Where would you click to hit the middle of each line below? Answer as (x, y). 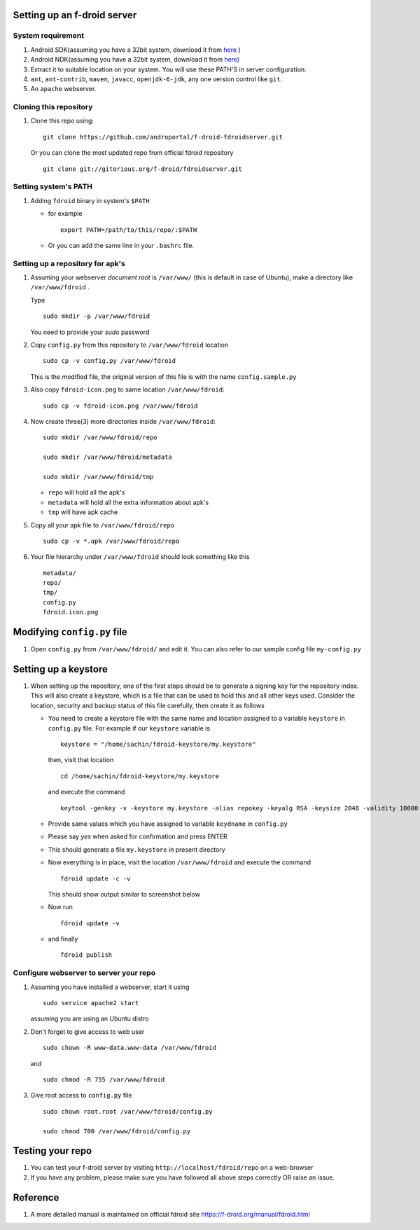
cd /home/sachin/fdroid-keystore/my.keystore (140, 776)
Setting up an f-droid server (75, 15)
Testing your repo (52, 1151)
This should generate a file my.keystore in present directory (136, 849)
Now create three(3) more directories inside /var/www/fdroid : (123, 421)
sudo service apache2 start (91, 1003)
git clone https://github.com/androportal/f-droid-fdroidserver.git (163, 137)
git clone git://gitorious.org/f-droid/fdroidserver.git (143, 169)
